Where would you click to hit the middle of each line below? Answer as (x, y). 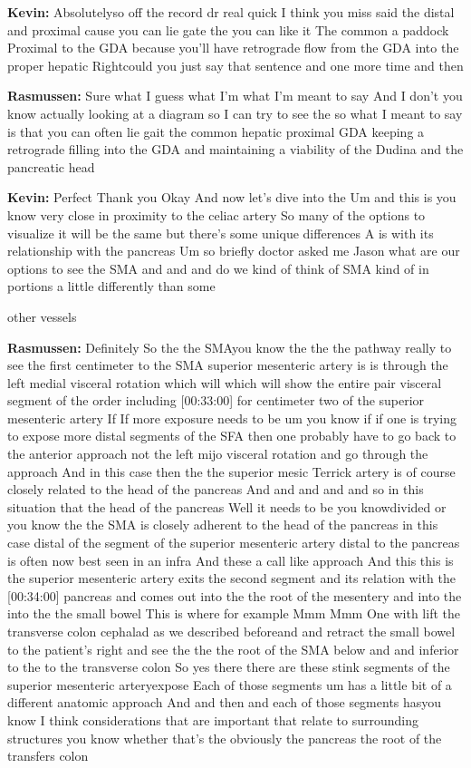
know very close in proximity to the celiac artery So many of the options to (216, 214)
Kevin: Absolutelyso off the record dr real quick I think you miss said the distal (231, 12)
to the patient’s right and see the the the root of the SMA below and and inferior (233, 649)
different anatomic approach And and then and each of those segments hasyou (225, 702)
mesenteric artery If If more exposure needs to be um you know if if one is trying (232, 418)
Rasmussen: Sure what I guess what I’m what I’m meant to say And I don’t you (235, 96)
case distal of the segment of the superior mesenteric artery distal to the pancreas (234, 543)
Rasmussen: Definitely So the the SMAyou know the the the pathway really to (230, 347)
